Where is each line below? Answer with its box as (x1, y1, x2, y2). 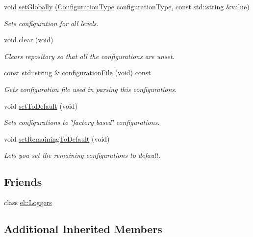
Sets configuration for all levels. (4, 18, 99, 28)
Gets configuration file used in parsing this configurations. (4, 84, 177, 94)
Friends (4, 174, 42, 189)
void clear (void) (4, 34, 53, 45)
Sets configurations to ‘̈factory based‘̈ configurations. (4, 117, 160, 127)
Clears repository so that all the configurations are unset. (4, 51, 175, 61)
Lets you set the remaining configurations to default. (4, 150, 161, 160)
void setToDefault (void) (4, 100, 78, 111)
